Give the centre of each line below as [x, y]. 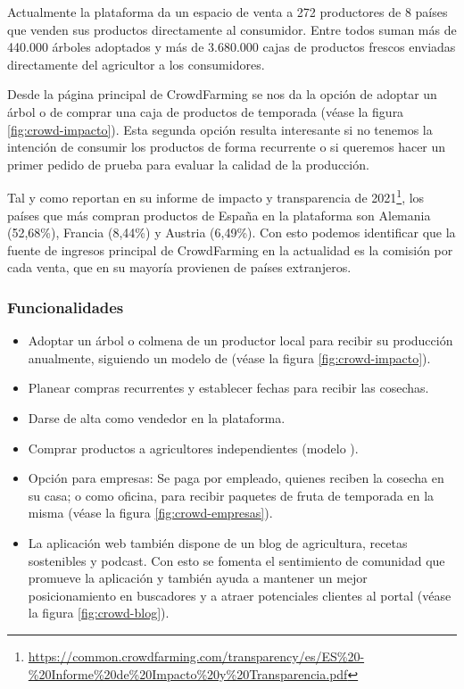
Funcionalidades [66, 307]
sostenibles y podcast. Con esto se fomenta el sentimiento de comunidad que [236, 560]
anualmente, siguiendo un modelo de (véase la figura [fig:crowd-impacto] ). [229, 357]
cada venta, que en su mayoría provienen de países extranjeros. [179, 267]
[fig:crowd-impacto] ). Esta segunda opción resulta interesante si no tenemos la [220, 129]
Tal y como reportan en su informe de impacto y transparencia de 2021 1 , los [216, 196]
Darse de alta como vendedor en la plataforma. [157, 417]
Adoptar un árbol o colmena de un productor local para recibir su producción [240, 340]
